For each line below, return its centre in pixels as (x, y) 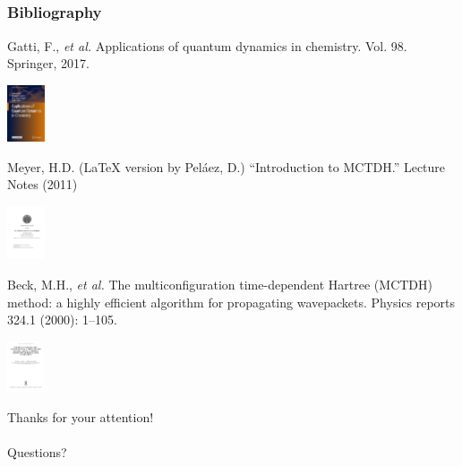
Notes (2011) (43, 184)
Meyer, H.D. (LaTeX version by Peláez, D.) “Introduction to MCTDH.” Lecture (227, 166)
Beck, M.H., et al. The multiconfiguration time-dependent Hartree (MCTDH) (220, 284)
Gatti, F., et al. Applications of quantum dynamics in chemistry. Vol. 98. (207, 45)
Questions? (37, 451)
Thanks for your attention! (81, 416)
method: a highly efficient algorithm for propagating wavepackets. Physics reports (231, 302)
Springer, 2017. (48, 63)
